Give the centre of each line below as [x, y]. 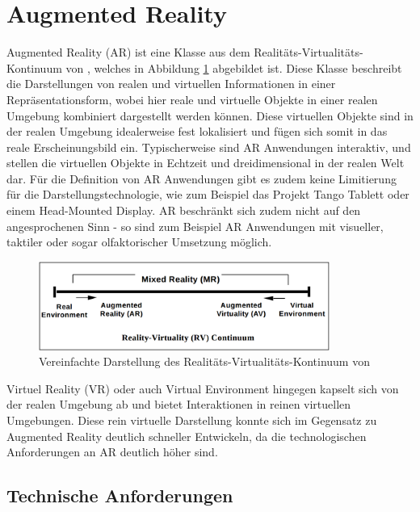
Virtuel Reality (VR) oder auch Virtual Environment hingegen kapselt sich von [203, 388]
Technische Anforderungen [120, 495]
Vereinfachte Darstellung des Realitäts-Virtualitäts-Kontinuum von [204, 361]
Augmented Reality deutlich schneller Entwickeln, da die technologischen [187, 436]
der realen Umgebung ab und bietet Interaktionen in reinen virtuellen [179, 404]
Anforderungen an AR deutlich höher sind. [112, 452]
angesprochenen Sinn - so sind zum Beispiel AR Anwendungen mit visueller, [195, 226]
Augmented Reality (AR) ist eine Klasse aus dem [128, 52]
